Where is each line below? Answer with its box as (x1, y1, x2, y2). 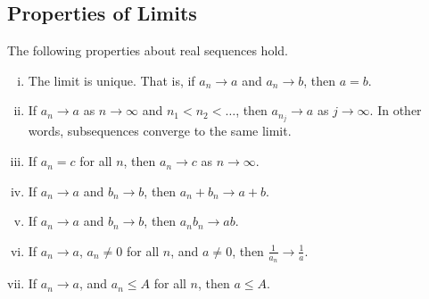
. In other (369, 101, 422, 120)
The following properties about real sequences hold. (7, 41, 288, 60)
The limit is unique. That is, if (28, 71, 195, 89)
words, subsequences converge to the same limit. (28, 121, 292, 140)
